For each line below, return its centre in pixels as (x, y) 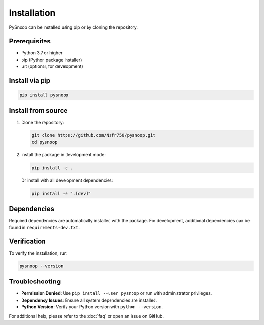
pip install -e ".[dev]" (61, 194)
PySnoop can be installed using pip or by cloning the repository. (74, 27)
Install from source (38, 111)
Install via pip (30, 81)
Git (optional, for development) (52, 66)
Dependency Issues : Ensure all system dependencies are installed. (89, 300)
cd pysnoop (44, 142)
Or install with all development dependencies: (67, 180)
